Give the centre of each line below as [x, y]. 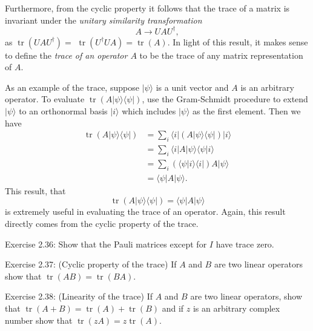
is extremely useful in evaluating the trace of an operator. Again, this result [145, 211]
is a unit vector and [192, 87]
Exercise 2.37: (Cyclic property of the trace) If [91, 264]
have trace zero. [245, 244]
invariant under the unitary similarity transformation [104, 20]
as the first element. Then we [247, 111]
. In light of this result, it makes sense [238, 41]
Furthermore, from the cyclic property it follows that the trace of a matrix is [147, 8]
